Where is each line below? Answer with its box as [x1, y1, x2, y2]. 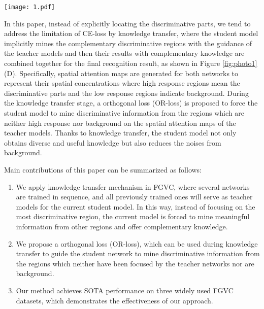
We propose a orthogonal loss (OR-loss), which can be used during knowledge [16, 238, 258, 249]
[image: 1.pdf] [4, 4, 55, 11]
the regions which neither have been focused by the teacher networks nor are [16, 258, 254, 268]
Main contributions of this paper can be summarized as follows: [4, 164, 202, 175]
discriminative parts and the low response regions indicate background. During [4, 87, 249, 98]
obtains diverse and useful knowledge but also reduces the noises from [4, 137, 221, 148]
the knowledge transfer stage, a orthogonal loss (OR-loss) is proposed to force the [4, 97, 258, 108]
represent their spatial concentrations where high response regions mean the [4, 78, 240, 88]
